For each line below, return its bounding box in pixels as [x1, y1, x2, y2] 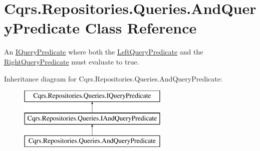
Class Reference [85, 17, 197, 38]
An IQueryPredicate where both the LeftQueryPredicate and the [4, 46, 203, 57]
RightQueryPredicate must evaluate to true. [4, 56, 139, 66]
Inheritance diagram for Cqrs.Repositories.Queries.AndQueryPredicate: [4, 73, 222, 83]
